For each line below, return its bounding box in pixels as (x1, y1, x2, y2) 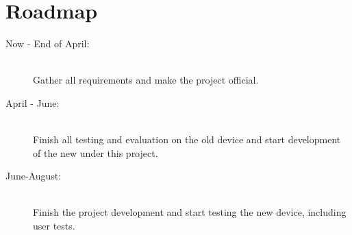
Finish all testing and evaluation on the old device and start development (33, 132, 341, 147)
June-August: (5, 169, 62, 183)
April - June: (5, 95, 60, 110)
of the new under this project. (33, 145, 158, 160)
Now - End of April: (5, 36, 90, 51)
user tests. (33, 219, 75, 233)
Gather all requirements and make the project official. (33, 73, 259, 87)
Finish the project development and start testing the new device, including (33, 205, 347, 219)
